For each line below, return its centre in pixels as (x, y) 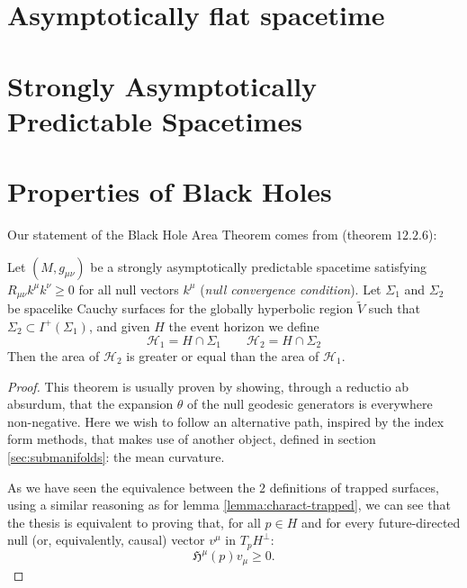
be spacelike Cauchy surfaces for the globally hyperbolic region (180, 308)
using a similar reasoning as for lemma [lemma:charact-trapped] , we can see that (229, 505)
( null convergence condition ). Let (291, 289)
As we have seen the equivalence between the (131, 487)
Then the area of (54, 355)
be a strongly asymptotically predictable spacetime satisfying (259, 266)
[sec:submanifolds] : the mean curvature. (116, 456)
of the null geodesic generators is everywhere (310, 404)
